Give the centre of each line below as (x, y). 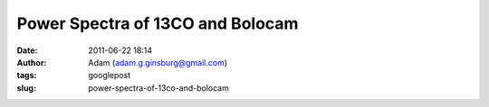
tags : (27, 76)
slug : (26, 88)
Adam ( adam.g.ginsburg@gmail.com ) (158, 62)
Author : (32, 62)
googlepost (110, 76)
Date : (27, 50)
